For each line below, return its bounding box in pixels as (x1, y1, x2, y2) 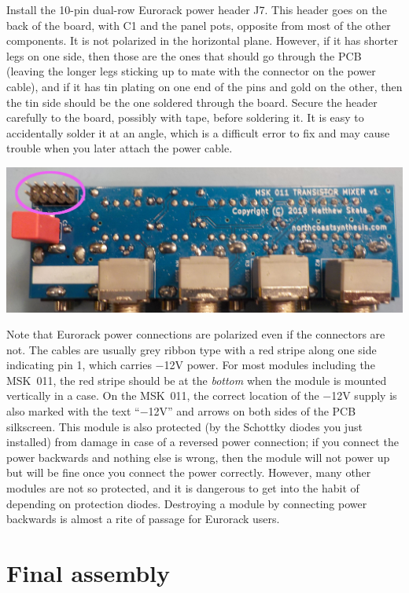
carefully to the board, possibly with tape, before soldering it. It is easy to (6, 109, 364, 126)
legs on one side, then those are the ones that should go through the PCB (6, 47, 362, 64)
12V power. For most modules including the (164, 357, 375, 373)
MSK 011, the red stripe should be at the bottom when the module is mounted (6, 372, 387, 388)
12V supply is (331, 387, 397, 404)
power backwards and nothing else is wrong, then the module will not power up (6, 448, 390, 465)
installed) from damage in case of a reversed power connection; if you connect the (6, 434, 399, 450)
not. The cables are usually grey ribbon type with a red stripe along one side (6, 341, 377, 357)
